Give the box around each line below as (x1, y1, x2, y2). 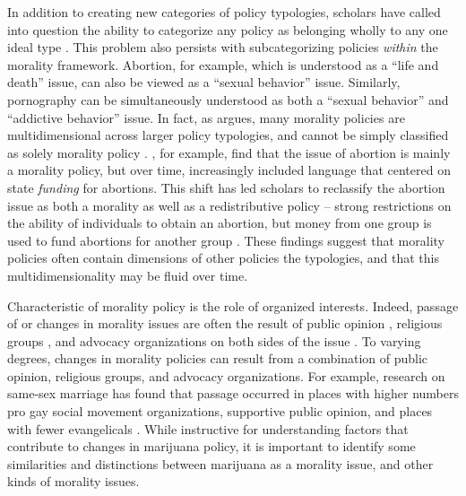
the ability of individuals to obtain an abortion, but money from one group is (7, 213, 432, 232)
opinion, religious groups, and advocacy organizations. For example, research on (7, 366, 445, 385)
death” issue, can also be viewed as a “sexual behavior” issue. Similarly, (7, 73, 401, 91)
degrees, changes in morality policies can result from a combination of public (7, 349, 428, 368)
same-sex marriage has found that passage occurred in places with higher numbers (7, 384, 459, 403)
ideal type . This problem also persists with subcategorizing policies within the (7, 38, 438, 57)
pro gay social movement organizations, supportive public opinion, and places (7, 402, 433, 421)
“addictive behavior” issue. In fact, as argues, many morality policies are (7, 108, 405, 126)
